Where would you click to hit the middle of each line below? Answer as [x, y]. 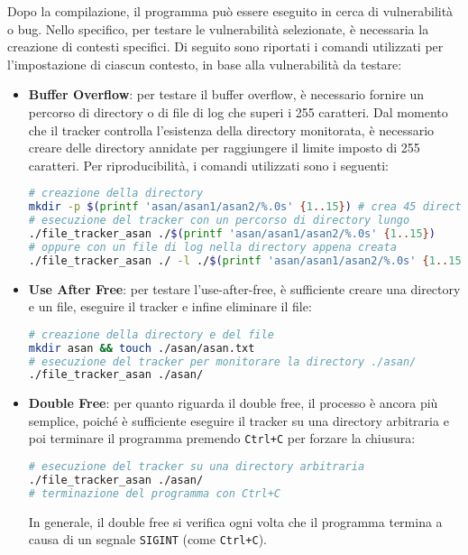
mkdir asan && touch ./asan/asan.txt [142, 348]
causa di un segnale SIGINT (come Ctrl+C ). [147, 539]
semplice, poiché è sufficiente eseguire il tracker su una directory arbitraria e [239, 420]
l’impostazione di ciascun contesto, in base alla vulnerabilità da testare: [205, 64]
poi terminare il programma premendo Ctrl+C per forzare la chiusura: [222, 438]
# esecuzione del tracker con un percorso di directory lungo [219, 221]
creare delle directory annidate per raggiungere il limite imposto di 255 [224, 148]
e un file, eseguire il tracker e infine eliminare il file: [170, 306]
